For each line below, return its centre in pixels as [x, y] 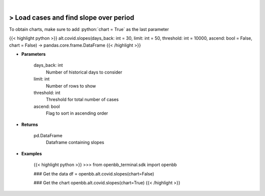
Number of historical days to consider [84, 72]
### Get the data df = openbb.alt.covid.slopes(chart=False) [94, 173]
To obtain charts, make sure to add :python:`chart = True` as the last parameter [89, 29]
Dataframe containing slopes [75, 143]
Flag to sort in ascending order [77, 113]
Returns [30, 124]
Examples [32, 153]
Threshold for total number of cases [82, 99]
